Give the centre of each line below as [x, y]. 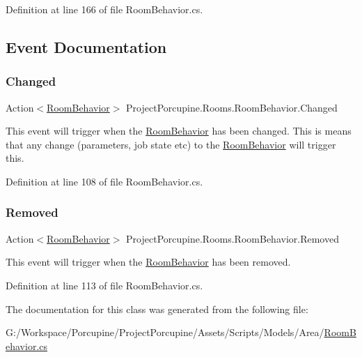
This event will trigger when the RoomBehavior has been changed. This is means [179, 131]
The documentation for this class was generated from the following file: [157, 309]
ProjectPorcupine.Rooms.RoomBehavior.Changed [232, 107]
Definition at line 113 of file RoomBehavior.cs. [104, 285]
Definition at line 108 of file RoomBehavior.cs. [104, 181]
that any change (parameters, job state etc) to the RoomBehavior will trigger [171, 144]
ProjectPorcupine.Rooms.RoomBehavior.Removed [233, 238]
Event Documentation [86, 46]
